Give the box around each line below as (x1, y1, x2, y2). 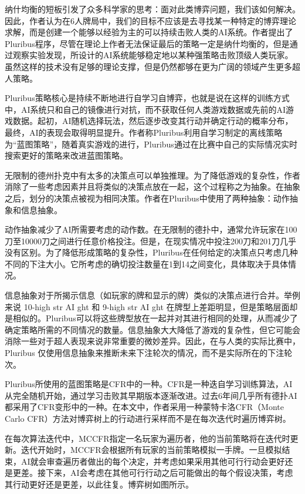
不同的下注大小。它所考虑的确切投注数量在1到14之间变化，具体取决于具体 (5, 257, 288, 270)
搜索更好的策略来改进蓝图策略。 (5, 149, 128, 162)
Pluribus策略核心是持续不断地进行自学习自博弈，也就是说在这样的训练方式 (5, 92, 290, 104)
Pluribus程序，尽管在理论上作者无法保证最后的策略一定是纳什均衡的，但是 (5, 37, 290, 49)
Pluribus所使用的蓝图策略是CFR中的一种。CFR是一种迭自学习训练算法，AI (5, 378, 293, 390)
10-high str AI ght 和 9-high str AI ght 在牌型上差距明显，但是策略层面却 (23, 300, 298, 312)
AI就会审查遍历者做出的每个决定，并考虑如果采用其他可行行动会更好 (21, 455, 285, 467)
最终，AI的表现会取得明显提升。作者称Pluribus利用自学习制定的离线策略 (5, 126, 283, 138)
